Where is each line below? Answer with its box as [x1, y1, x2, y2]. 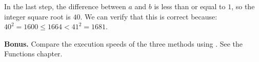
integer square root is [4, 11, 71, 22]
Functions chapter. [4, 48, 63, 59]
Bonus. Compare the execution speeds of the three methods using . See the [4, 38, 243, 49]
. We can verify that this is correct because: [80, 11, 217, 22]
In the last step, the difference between [4, 1, 126, 11]
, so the [231, 1, 255, 11]
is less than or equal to [154, 1, 226, 11]
